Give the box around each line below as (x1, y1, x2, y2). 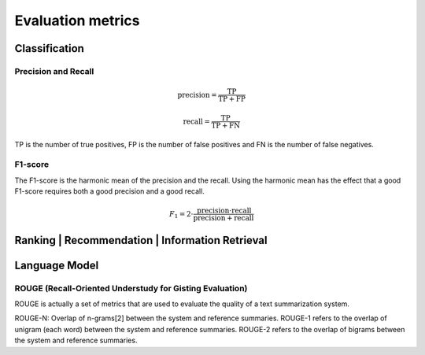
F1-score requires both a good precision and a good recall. (14, 187, 205, 196)
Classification (14, 42, 84, 55)
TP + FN (211, 120, 240, 130)
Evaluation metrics (14, 12, 140, 29)
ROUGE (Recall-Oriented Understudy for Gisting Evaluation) (14, 283, 248, 294)
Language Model (14, 258, 99, 272)
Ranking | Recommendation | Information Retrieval (14, 233, 268, 247)
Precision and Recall (14, 65, 94, 76)
